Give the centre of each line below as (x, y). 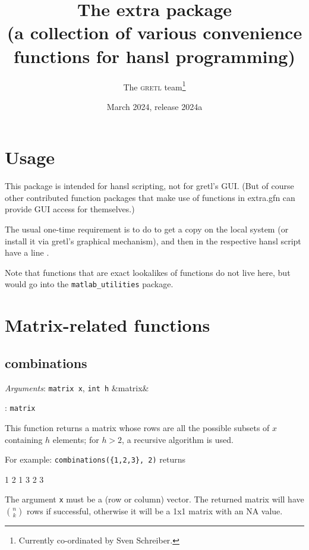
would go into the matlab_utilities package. (89, 284)
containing (24, 439)
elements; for (76, 439)
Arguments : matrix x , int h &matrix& (77, 387)
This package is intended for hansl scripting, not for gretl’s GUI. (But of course (149, 186)
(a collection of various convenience (154, 32)
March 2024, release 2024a (154, 106)
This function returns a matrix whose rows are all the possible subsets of (137, 427)
